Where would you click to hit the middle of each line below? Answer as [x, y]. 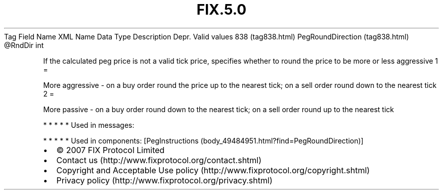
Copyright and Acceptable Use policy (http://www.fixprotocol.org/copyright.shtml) [213, 170]
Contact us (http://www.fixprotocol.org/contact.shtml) [159, 160]
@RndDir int [24, 45]
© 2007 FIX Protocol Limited [110, 150]
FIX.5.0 [221, 10]
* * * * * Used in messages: [89, 125]
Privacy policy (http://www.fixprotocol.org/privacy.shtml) [164, 180]
